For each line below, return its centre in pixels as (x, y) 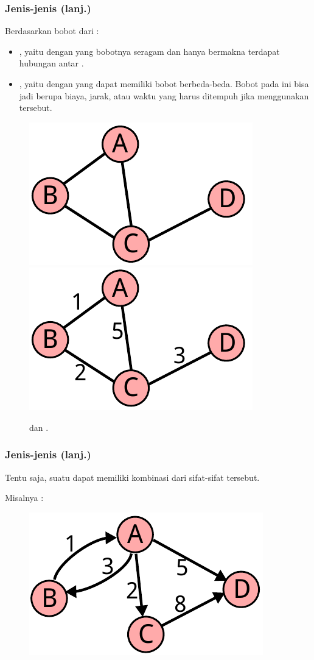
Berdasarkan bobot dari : (52, 31)
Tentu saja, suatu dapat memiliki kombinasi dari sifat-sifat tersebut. (132, 477)
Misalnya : (24, 498)
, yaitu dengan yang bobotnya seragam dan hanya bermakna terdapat (149, 51)
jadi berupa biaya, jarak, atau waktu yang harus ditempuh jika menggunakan (164, 95)
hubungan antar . (51, 63)
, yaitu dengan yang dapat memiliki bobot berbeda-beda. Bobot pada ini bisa (164, 83)
